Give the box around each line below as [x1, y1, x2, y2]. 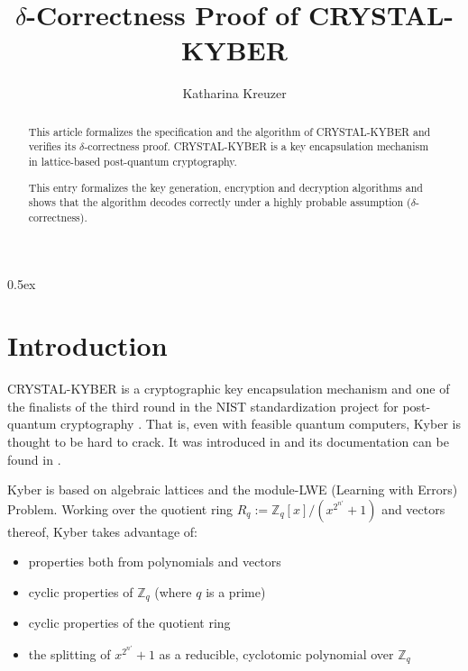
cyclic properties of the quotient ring [28, 613, 231, 632]
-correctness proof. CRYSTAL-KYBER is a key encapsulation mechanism [84, 139, 429, 154]
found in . [7, 449, 61, 468]
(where [154, 583, 192, 601]
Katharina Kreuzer [182, 84, 287, 103]
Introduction [7, 327, 168, 364]
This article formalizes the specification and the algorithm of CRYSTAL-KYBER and [28, 123, 431, 139]
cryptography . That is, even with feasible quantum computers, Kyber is [60, 414, 461, 433]
